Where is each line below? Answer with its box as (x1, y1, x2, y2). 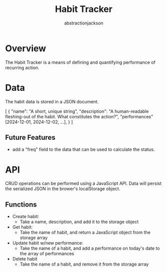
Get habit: (12, 224, 33, 230)
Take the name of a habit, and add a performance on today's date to (19, 246, 160, 252)
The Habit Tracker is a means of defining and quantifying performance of (5, 59, 156, 65)
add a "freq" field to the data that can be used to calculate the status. (12, 146, 155, 153)
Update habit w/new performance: (12, 240, 83, 246)
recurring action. (5, 64, 40, 70)
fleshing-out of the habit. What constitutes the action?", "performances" (5, 113, 154, 119)
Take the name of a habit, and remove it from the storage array (19, 261, 149, 268)
